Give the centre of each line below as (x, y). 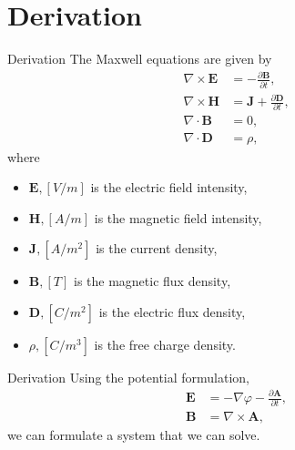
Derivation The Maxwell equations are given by (140, 59)
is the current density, (157, 248)
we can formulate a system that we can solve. (134, 435)
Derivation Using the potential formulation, (129, 377)
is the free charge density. (165, 344)
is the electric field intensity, (169, 187)
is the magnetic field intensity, (178, 217)
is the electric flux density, (172, 311)
